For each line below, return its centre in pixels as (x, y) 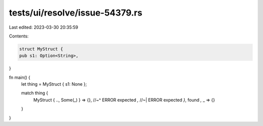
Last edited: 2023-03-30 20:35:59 (44, 27)
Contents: (19, 36)
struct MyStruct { (41, 49)
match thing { (35, 93)
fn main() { (20, 77)
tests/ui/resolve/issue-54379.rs (76, 13)
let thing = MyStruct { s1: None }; (54, 84)
